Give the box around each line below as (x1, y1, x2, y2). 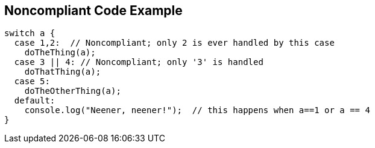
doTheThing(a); (24, 48, 96, 58)
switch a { (4, 28, 55, 39)
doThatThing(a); (24, 67, 101, 77)
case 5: (14, 76, 50, 87)
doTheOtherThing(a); (24, 86, 121, 96)
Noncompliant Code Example (4, 3, 183, 18)
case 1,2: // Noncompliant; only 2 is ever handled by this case (14, 38, 335, 48)
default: (14, 96, 55, 106)
